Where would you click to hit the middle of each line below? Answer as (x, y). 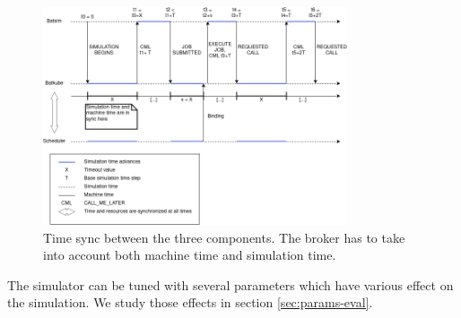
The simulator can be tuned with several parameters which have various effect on (230, 284)
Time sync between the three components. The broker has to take (224, 237)
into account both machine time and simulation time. (190, 255)
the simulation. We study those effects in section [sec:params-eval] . (190, 302)
